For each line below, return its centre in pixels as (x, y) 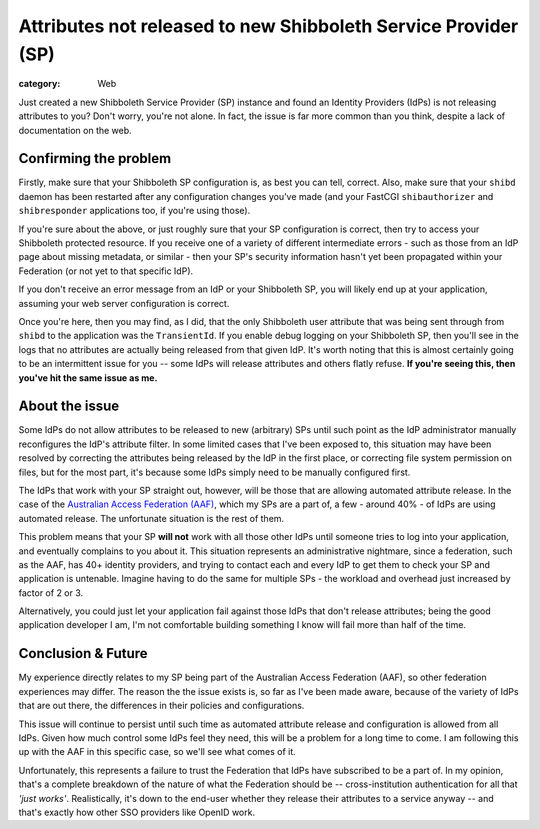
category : (39, 84)
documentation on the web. (75, 130)
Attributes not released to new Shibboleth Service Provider (268, 26)
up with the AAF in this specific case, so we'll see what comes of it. (157, 752)
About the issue (69, 406)
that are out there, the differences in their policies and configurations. (161, 706)
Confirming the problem (95, 158)
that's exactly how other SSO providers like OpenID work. (136, 812)
